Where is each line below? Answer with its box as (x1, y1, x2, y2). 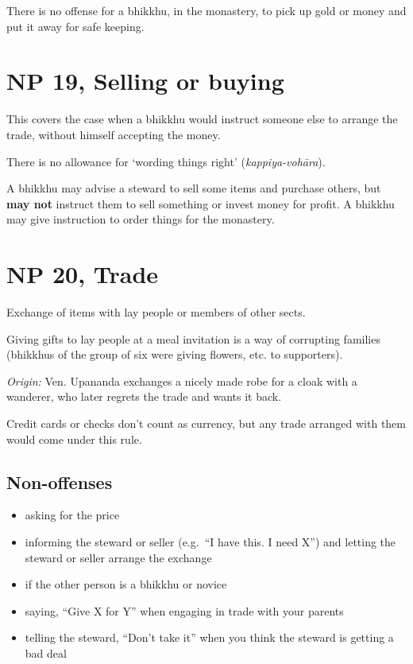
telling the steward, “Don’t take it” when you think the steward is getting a (25, 629, 394, 646)
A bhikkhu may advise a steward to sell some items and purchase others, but (6, 180, 381, 196)
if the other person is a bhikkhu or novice (25, 576, 227, 592)
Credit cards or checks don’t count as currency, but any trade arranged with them (6, 414, 406, 431)
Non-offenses (6, 469, 113, 494)
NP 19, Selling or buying (6, 64, 284, 97)
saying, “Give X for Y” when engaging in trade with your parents (25, 602, 344, 619)
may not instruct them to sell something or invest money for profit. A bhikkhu (6, 195, 395, 212)
